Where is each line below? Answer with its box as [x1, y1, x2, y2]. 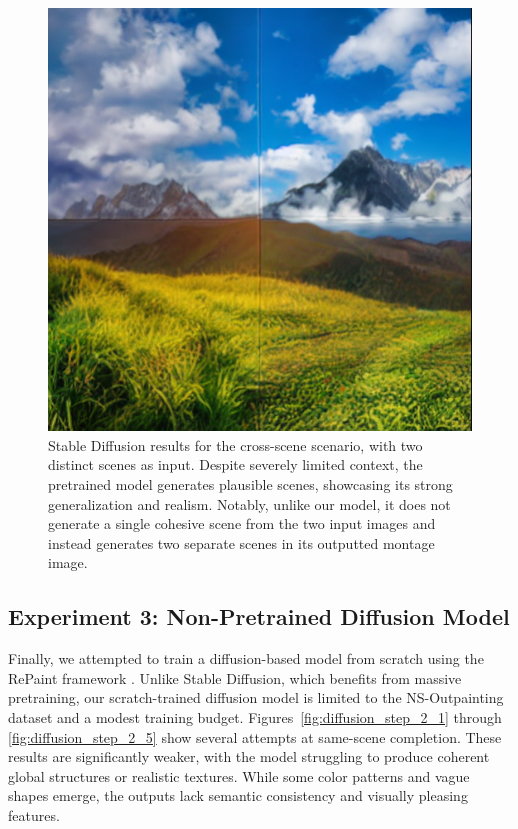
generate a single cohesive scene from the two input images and [48, 513, 436, 534]
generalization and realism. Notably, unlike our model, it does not [48, 493, 451, 514]
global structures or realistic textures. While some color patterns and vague [8, 765, 470, 786]
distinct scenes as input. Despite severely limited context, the [48, 454, 423, 475]
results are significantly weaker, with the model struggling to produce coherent [8, 746, 490, 767]
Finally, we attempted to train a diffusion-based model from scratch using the [8, 648, 484, 669]
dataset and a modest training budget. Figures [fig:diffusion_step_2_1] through [8, 706, 502, 727]
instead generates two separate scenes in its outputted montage [48, 532, 435, 553]
